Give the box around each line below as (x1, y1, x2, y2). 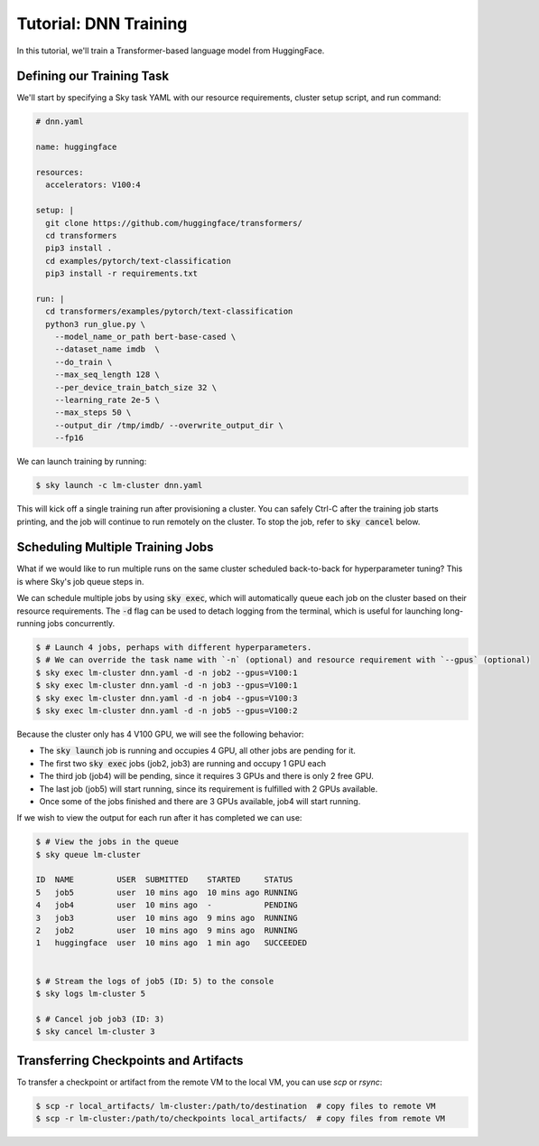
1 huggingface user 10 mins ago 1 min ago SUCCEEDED (35, 938, 308, 948)
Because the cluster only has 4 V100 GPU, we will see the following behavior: (16, 728, 304, 739)
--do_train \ (54, 357, 113, 367)
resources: (35, 167, 84, 177)
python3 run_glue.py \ (45, 319, 146, 329)
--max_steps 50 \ (54, 408, 132, 418)
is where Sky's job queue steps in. (16, 576, 144, 587)
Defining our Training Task (16, 69, 170, 84)
